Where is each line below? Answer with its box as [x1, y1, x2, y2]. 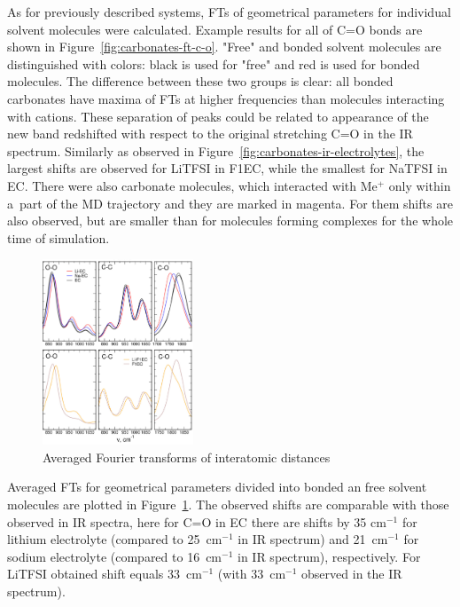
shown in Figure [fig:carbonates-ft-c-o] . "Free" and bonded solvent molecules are [7, 37, 441, 56]
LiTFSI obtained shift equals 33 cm [7, 564, 202, 583]
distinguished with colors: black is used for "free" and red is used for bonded [7, 54, 420, 73]
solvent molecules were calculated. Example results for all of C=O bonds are [7, 20, 423, 38]
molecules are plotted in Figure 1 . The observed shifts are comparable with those [7, 495, 449, 514]
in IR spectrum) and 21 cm [238, 530, 388, 548]
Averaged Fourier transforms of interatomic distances [43, 447, 331, 466]
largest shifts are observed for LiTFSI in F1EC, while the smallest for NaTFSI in [7, 159, 448, 177]
